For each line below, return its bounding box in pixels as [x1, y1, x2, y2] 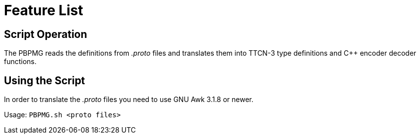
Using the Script [4, 74, 85, 87]
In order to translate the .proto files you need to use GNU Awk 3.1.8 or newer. [4, 95, 254, 104]
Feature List [4, 2, 83, 19]
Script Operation [4, 28, 88, 40]
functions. [4, 57, 37, 66]
